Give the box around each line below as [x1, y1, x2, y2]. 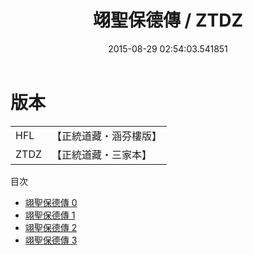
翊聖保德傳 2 [24, 221, 78, 233]
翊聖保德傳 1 [24, 209, 76, 221]
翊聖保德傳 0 [24, 196, 78, 208]
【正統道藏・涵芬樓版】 [51, 129, 163, 143]
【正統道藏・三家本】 [51, 147, 153, 161]
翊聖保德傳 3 [24, 234, 78, 246]
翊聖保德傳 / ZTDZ [92, 9, 244, 32]
